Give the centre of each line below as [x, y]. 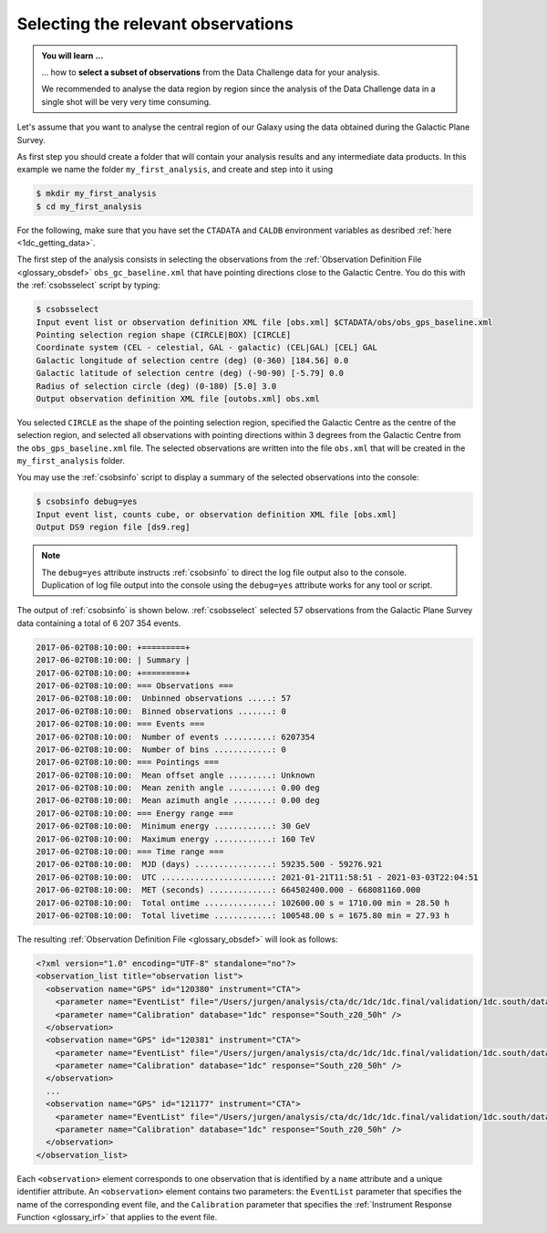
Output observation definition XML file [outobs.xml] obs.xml [178, 398]
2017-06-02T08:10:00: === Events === [120, 724]
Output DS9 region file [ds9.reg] [113, 528]
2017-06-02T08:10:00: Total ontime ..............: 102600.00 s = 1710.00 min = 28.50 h [243, 903]
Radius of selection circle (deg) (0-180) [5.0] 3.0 [156, 386]
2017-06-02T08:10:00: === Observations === [135, 685]
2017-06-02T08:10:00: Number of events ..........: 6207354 [175, 737]
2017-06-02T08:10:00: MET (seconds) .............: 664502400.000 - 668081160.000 [228, 890]
